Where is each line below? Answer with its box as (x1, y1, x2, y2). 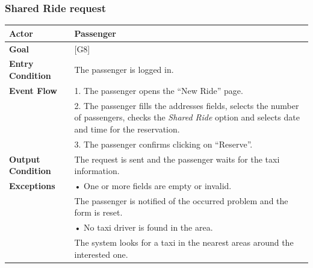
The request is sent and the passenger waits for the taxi (74, 152, 280, 165)
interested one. (74, 248, 128, 260)
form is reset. (74, 206, 123, 219)
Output (9, 152, 40, 165)
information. (74, 164, 120, 177)
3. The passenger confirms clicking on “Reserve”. (74, 137, 253, 150)
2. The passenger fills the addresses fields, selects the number (74, 99, 299, 111)
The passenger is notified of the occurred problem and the (74, 194, 288, 207)
